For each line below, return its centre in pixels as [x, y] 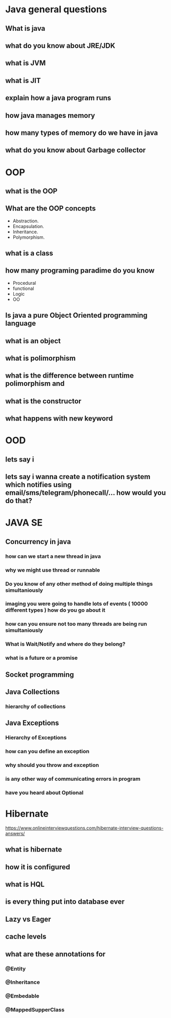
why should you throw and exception [52, 765]
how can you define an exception [47, 752]
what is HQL [25, 885]
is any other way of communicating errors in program [73, 779]
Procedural [24, 283]
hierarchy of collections [35, 707]
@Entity [16, 968]
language [21, 324]
